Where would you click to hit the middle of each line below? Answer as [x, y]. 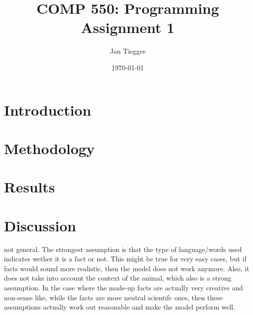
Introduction [48, 110]
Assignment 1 [128, 27]
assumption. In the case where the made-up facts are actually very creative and [124, 287]
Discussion [40, 225]
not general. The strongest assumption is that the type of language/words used [123, 249]
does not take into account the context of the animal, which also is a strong [118, 278]
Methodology [49, 148]
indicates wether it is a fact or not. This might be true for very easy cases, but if [125, 259]
